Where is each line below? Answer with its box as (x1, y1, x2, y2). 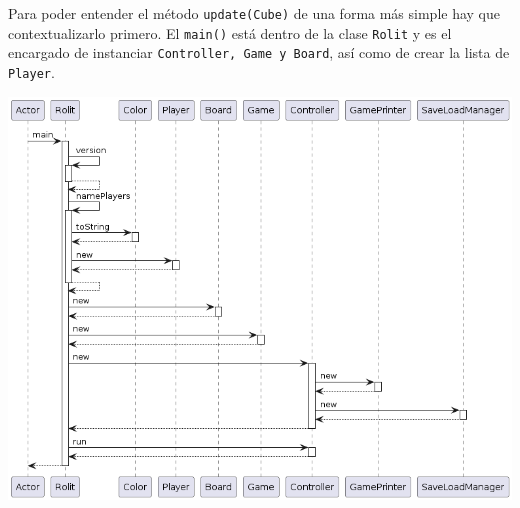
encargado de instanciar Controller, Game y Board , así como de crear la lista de (8, 42, 510, 63)
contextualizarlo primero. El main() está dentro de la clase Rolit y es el (8, 22, 452, 43)
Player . (8, 61, 55, 82)
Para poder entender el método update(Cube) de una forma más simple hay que (8, 3, 501, 23)
